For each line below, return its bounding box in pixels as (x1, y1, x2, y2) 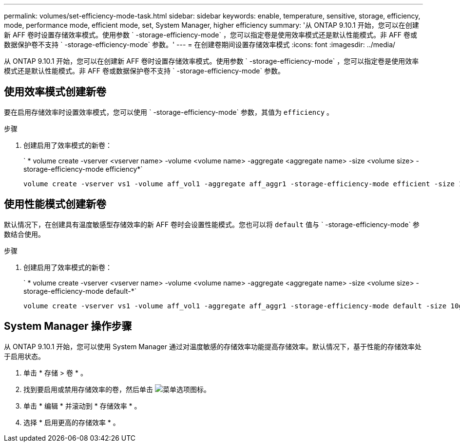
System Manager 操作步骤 (4, 320, 132, 333)
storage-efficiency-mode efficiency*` (23, 164, 143, 173)
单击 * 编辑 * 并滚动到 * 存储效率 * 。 (23, 401, 141, 410)
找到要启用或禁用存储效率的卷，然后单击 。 (23, 385, 211, 393)
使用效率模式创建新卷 (4, 86, 106, 98)
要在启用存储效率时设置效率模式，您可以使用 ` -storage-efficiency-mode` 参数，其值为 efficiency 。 (4, 107, 334, 116)
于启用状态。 (4, 352, 45, 360)
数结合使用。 (4, 230, 45, 238)
